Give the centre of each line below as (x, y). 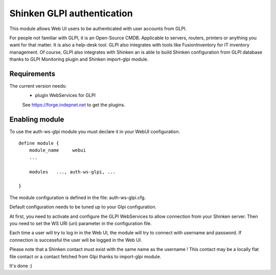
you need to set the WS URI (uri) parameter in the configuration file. (80, 223)
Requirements (32, 74)
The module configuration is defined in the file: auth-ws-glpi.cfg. (77, 197)
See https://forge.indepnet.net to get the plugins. (74, 105)
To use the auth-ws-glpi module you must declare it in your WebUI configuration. (95, 131)
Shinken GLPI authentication (71, 13)
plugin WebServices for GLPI (65, 95)
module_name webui (57, 150)
